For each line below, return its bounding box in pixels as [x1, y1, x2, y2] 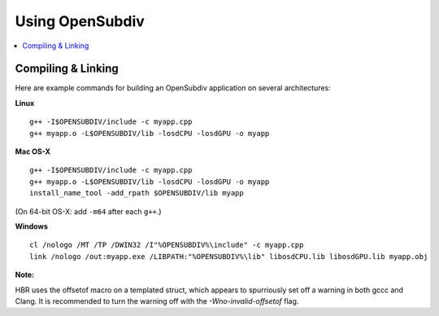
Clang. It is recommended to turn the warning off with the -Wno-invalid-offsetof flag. [15, 296, 299, 305]
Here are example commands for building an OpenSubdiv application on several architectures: [15, 83, 331, 93]
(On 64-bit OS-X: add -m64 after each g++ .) [15, 206, 162, 216]
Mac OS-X [15, 147, 51, 156]
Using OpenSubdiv [15, 12, 146, 30]
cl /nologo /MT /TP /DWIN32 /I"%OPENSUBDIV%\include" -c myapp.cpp [29, 240, 304, 250]
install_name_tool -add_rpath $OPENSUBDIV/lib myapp [29, 188, 244, 198]
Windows [15, 221, 48, 231]
